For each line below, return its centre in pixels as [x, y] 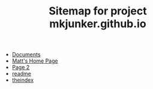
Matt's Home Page [35, 61]
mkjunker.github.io [98, 24]
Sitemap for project [98, 11]
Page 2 [21, 67]
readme [21, 74]
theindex [23, 80]
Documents [26, 55]
